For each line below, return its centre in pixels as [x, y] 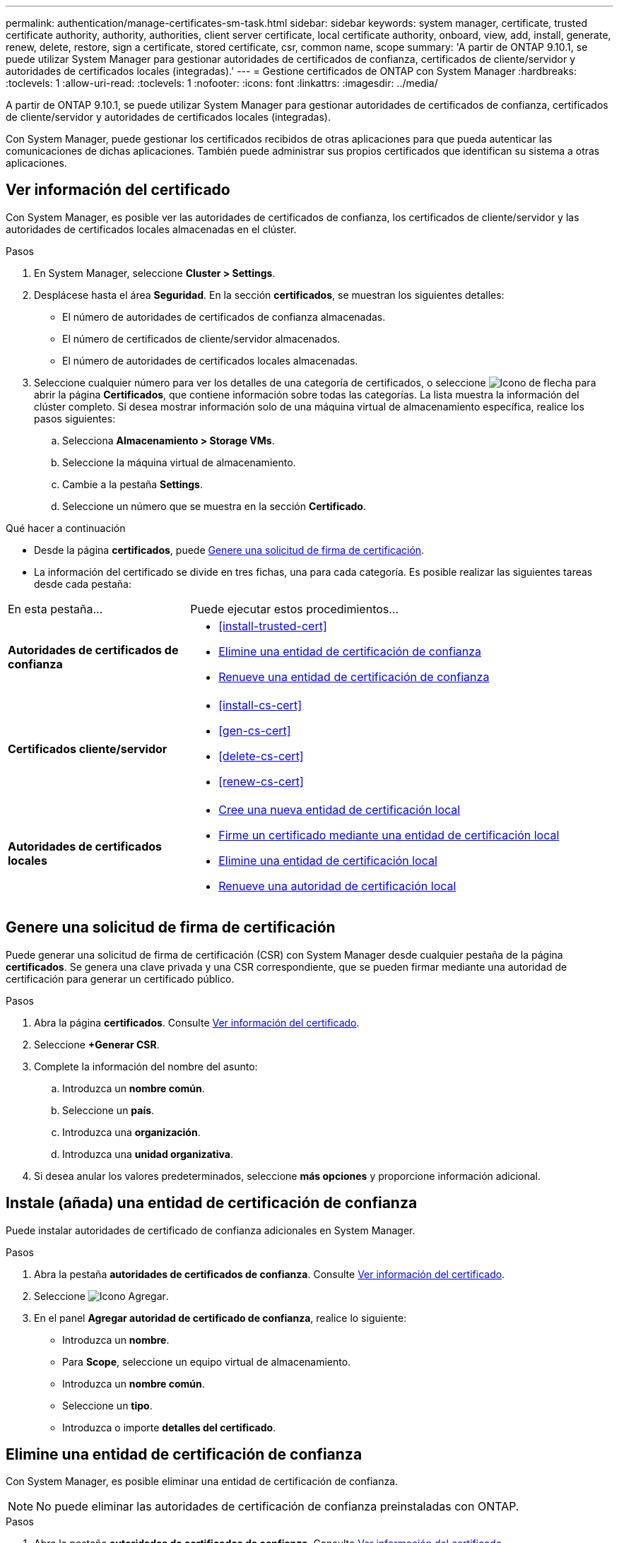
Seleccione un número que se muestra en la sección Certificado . [214, 506]
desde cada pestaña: [83, 584]
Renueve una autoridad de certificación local [337, 886]
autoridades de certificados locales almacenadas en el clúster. [151, 229]
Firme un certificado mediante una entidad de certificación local [389, 835]
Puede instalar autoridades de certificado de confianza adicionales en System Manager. [211, 1230]
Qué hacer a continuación [66, 528]
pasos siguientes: [75, 418]
